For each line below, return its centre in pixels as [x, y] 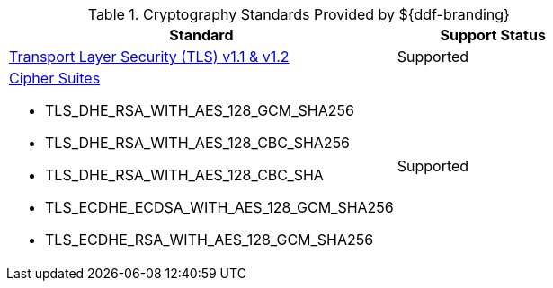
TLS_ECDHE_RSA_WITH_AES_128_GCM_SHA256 [210, 240]
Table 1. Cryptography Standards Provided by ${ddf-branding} [299, 14]
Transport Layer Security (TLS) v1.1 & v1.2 [149, 57]
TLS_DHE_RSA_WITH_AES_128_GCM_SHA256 [200, 110]
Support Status [493, 35]
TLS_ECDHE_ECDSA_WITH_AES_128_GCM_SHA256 [219, 207]
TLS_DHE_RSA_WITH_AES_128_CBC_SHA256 [198, 143]
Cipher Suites [55, 78]
